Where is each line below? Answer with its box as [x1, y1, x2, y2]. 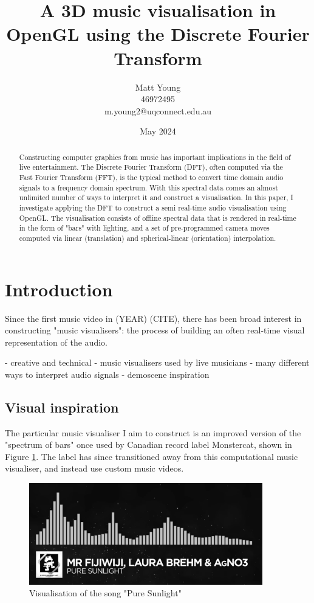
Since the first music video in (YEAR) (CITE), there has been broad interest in [5, 312, 302, 324]
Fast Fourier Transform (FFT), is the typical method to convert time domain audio [19, 172, 284, 182]
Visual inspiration [5, 397, 119, 416]
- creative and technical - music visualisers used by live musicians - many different [5, 356, 310, 369]
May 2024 [140, 125, 176, 138]
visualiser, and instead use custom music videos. [5, 462, 184, 475]
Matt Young [135, 80, 181, 93]
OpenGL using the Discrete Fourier [6, 21, 310, 46]
